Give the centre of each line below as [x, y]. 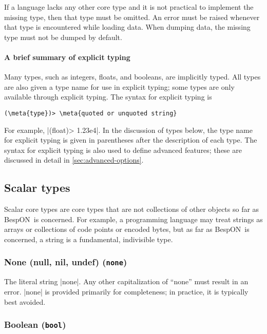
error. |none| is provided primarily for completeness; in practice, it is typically [126, 291]
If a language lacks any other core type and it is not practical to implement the [129, 7]
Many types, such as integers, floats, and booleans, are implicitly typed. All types [132, 77]
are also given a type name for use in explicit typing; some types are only [119, 86]
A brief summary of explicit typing [67, 57]
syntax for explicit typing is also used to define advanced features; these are [123, 150]
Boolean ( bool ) [35, 325]
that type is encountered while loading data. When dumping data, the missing [127, 27]
